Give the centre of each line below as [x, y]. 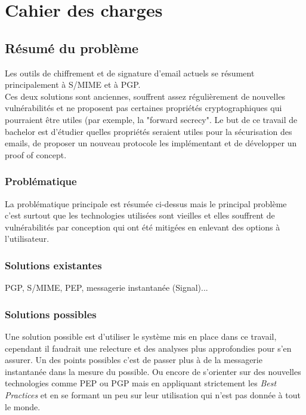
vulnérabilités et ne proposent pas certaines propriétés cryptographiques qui [143, 108]
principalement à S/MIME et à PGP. [73, 84]
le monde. [23, 406]
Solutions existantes [53, 265]
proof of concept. [36, 154]
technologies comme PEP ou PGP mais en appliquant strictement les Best [141, 383]
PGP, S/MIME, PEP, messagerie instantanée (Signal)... [106, 288]
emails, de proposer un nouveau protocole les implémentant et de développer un [151, 143]
